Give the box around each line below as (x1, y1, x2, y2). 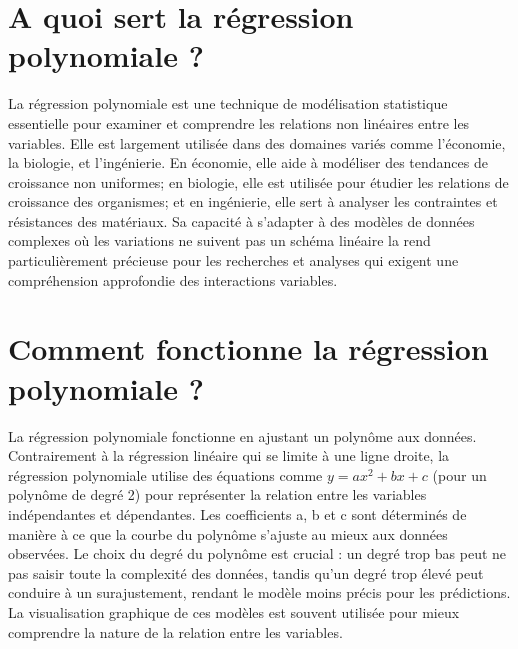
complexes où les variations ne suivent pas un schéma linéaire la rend (8, 230, 431, 251)
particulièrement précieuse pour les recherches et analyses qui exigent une (8, 250, 459, 271)
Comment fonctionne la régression (8, 328, 489, 369)
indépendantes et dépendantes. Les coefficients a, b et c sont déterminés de (8, 503, 467, 524)
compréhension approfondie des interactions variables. (8, 269, 338, 290)
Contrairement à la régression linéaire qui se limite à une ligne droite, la (8, 445, 450, 466)
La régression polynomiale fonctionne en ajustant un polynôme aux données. (8, 425, 477, 446)
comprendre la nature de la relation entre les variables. (8, 621, 343, 642)
